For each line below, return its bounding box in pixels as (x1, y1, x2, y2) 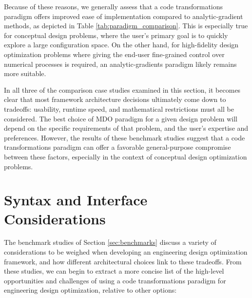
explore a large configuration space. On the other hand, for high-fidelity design (4, 40, 239, 50)
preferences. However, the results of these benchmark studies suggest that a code (4, 132, 245, 142)
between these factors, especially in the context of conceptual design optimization (4, 151, 247, 161)
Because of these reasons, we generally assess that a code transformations (4, 1, 223, 11)
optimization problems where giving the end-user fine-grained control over (4, 49, 225, 59)
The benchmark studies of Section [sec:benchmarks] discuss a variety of (4, 237, 216, 247)
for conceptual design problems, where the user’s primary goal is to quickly (4, 30, 228, 40)
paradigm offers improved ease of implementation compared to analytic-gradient (4, 11, 243, 21)
